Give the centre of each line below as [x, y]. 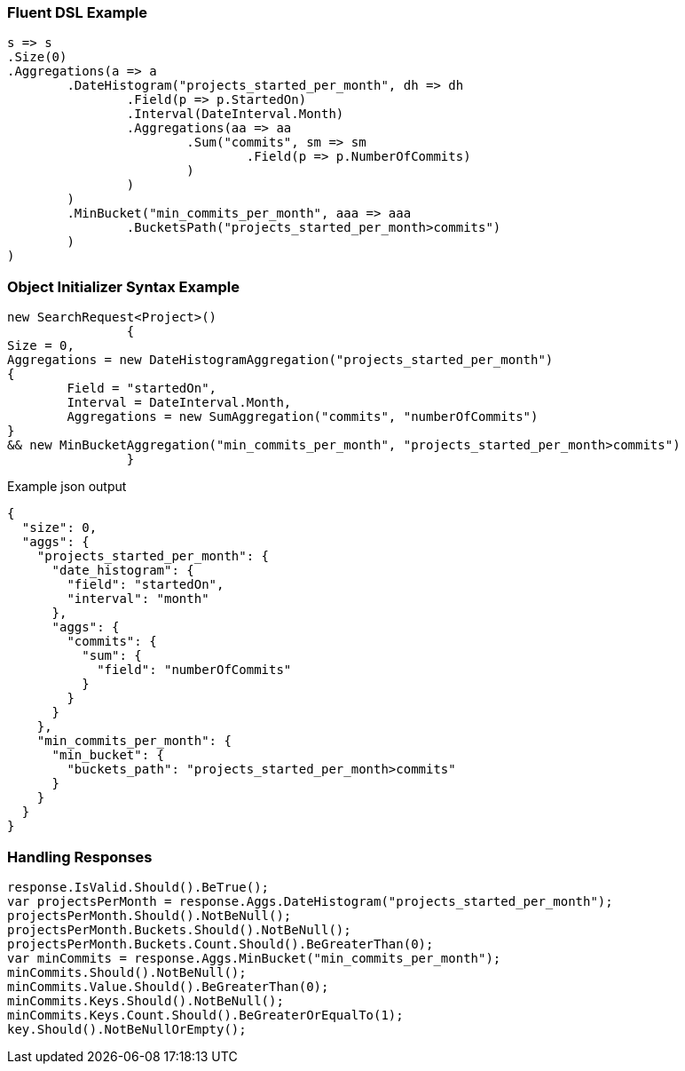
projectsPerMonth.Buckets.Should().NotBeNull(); [179, 929]
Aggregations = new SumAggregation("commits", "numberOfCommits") [303, 417]
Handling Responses [80, 857]
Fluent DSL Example [77, 12]
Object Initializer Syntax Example [123, 286]
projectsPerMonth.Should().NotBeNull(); [150, 915]
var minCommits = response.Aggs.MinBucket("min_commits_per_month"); [254, 958]
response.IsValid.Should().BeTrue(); [138, 887]
